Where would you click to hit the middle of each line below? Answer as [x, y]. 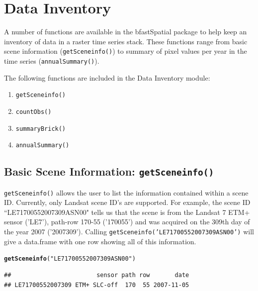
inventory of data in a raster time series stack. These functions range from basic [126, 41]
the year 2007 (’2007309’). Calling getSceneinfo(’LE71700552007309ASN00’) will [129, 232]
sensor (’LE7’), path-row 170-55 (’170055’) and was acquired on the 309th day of [127, 222]
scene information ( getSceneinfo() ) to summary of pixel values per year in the [126, 51]
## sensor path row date [97, 275]
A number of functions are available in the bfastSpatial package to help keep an [126, 32]
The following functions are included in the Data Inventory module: [107, 77]
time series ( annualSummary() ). [52, 60]
